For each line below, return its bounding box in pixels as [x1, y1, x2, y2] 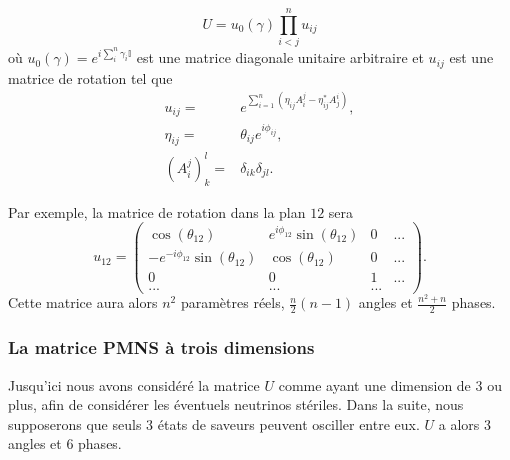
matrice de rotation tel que [8, 67, 173, 88]
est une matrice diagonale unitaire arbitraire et [136, 47, 424, 68]
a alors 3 [438, 413, 491, 434]
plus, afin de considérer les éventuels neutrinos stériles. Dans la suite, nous [8, 394, 464, 415]
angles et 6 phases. [8, 433, 122, 454]
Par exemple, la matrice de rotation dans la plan [8, 201, 306, 222]
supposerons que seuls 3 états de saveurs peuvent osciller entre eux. [8, 413, 420, 434]
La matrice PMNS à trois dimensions [8, 335, 315, 360]
